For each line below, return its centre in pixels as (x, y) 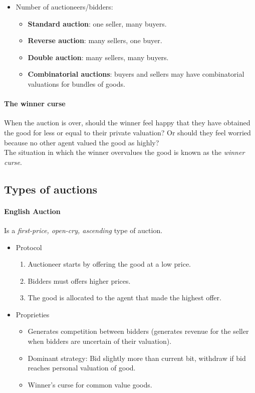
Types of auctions (51, 189)
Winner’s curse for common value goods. (90, 384)
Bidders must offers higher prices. (79, 280)
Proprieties (33, 314)
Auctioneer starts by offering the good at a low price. (109, 264)
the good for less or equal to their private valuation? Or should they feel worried (127, 132)
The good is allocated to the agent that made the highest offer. (124, 298)
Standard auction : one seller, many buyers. (97, 23)
